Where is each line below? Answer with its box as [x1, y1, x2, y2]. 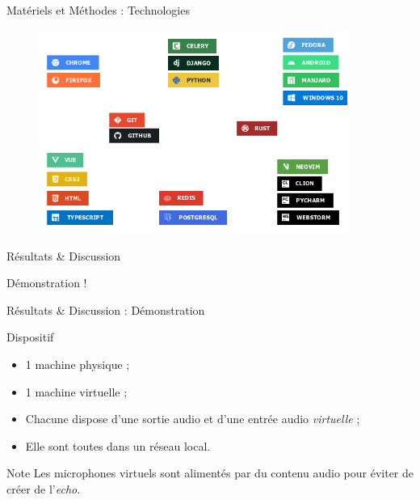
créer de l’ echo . [6, 480, 81, 497]
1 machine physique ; [25, 355, 130, 372]
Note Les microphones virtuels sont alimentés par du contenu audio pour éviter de [6, 464, 414, 481]
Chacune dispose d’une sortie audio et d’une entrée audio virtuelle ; [25, 410, 360, 427]
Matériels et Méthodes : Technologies [6, 2, 190, 18]
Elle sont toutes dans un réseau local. [25, 437, 211, 454]
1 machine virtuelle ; [25, 383, 128, 400]
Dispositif [6, 328, 54, 345]
